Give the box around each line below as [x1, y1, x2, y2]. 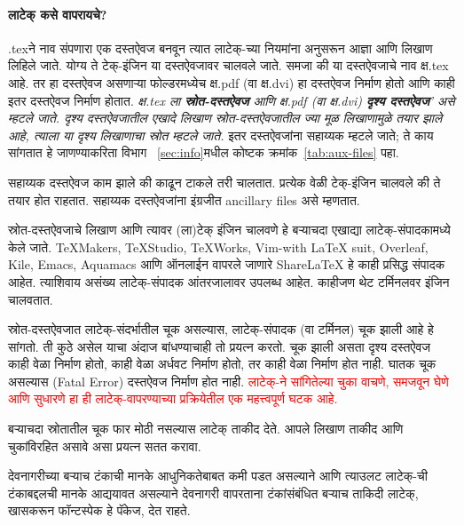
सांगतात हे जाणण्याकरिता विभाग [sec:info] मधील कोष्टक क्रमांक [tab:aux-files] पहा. [8, 143, 399, 162]
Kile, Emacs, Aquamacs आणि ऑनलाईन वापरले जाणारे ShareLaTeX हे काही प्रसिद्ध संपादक [8, 255, 445, 274]
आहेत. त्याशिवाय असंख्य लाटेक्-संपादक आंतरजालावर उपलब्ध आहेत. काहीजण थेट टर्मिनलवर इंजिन [8, 272, 450, 290]
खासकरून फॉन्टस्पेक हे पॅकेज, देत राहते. [8, 501, 191, 520]
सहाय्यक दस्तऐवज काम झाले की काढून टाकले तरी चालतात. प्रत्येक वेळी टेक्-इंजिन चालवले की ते [8, 172, 441, 191]
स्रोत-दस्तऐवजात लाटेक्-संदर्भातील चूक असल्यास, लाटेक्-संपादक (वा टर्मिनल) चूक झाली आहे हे [8, 320, 434, 338]
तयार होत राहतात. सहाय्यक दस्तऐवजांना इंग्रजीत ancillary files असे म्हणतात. [8, 190, 360, 209]
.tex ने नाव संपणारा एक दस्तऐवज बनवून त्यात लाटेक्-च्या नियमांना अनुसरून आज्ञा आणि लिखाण [8, 38, 433, 57]
